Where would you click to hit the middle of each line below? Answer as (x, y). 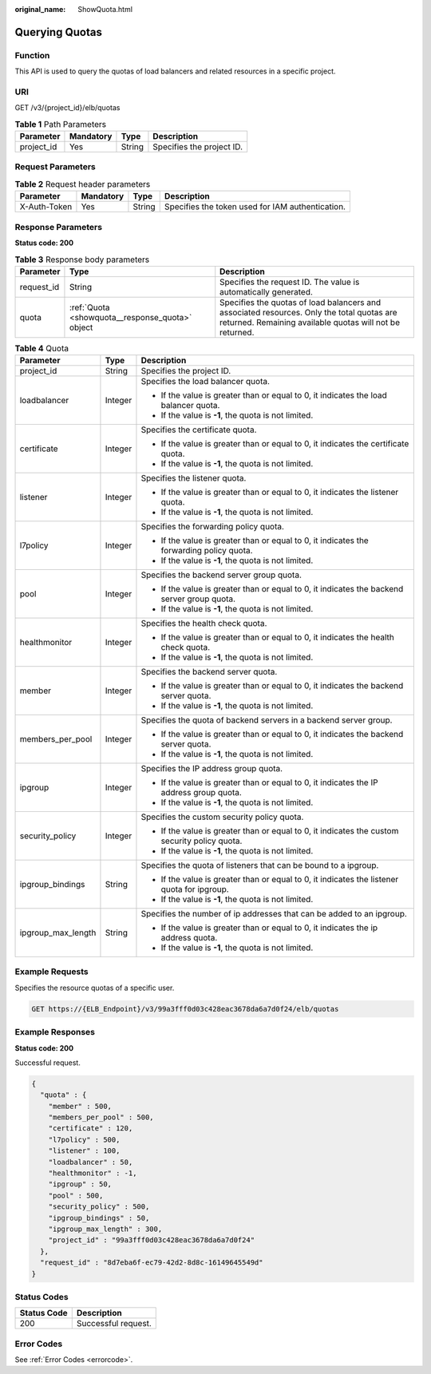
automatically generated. (266, 291)
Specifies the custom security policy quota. (222, 817)
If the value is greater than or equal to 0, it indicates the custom (280, 831)
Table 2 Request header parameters (83, 184)
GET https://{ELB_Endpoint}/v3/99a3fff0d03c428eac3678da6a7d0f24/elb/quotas (185, 1009)
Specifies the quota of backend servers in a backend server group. (267, 720)
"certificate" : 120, (91, 1129)
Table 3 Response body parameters (82, 259)
